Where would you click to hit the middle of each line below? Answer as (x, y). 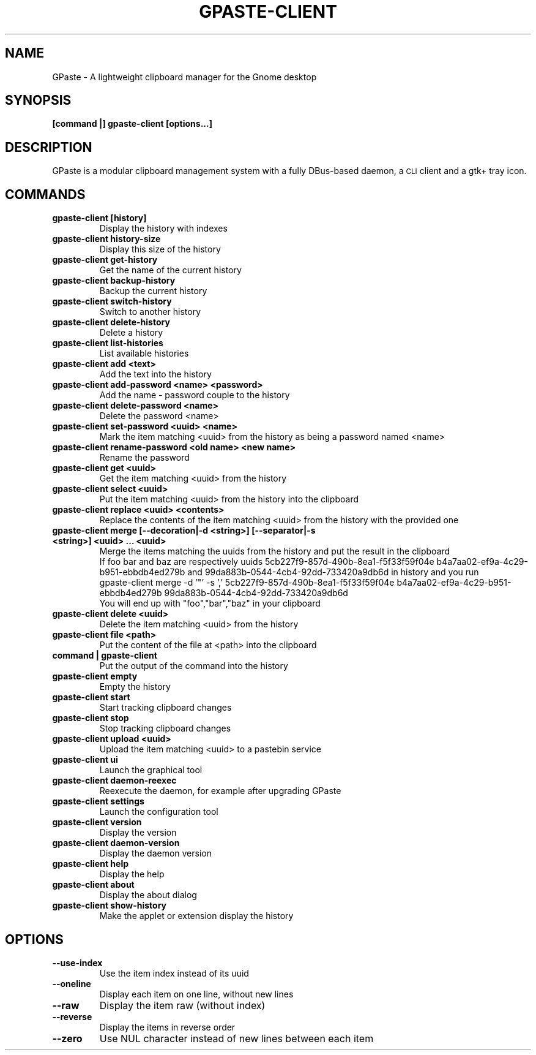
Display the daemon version (155, 853)
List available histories (144, 354)
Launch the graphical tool (151, 770)
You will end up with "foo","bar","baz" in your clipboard (210, 603)
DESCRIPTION (49, 147)
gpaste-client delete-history (111, 322)
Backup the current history (153, 291)
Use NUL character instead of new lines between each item (236, 1038)
